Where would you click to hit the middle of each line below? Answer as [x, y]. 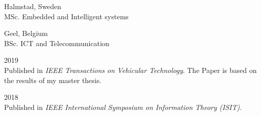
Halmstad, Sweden [33, 6]
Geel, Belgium [26, 33]
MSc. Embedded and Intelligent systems [66, 16]
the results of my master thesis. [53, 80]
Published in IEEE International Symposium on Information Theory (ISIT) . [123, 107]
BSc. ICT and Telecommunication [57, 43]
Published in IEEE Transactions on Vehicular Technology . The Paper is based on [130, 70]
